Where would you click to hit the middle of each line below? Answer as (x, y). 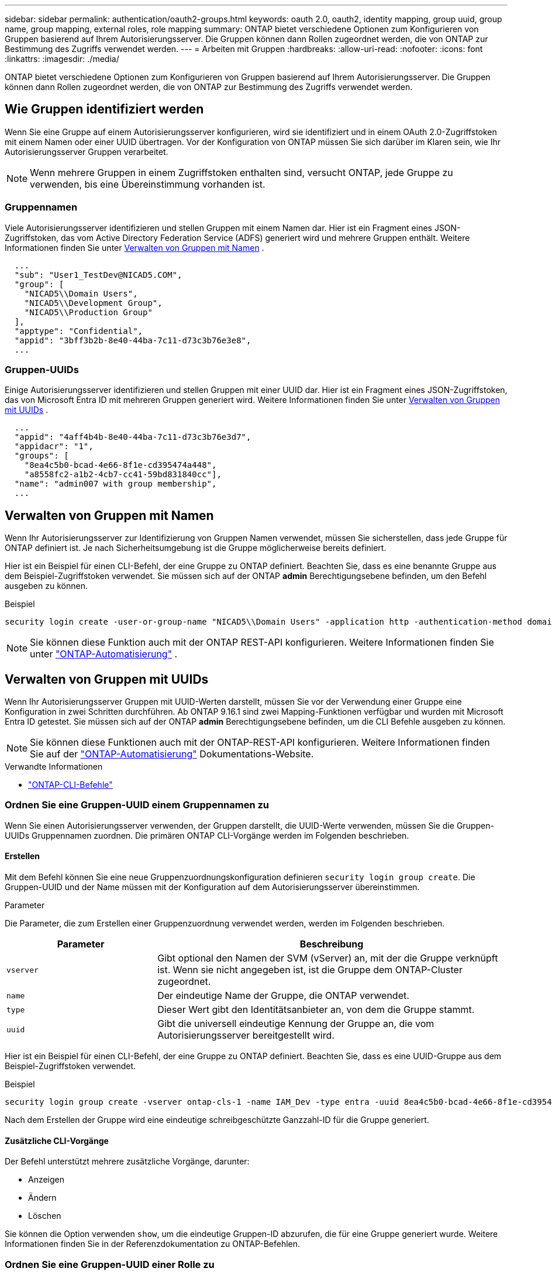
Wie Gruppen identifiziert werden (104, 109)
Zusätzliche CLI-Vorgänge (57, 1140)
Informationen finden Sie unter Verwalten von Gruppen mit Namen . (134, 247)
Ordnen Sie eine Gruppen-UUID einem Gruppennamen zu (137, 805)
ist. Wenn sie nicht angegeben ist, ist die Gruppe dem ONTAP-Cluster (310, 970)
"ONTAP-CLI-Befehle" (70, 785)
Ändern (42, 1198)
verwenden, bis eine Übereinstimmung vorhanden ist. (148, 184)
